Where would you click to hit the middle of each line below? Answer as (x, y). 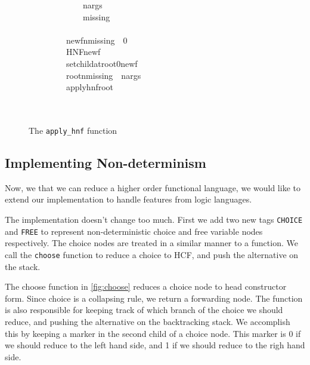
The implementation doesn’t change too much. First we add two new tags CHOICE (154, 219)
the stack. (23, 266)
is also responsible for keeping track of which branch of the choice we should (144, 310)
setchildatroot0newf (102, 63)
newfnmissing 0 (97, 40)
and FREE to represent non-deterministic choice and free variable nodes (134, 231)
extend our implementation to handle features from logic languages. (128, 199)
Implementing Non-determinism (106, 162)
